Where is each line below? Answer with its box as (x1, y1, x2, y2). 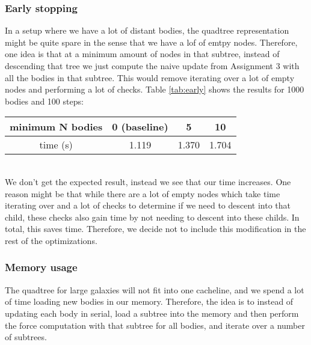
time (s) (39, 138, 73, 152)
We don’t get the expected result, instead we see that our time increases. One (5, 175, 291, 188)
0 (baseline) (112, 120, 168, 134)
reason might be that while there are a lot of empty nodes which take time (5, 187, 280, 200)
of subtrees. (5, 331, 47, 343)
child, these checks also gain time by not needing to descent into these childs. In (5, 210, 300, 223)
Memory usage (5, 260, 78, 275)
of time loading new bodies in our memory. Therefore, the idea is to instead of (5, 295, 294, 308)
